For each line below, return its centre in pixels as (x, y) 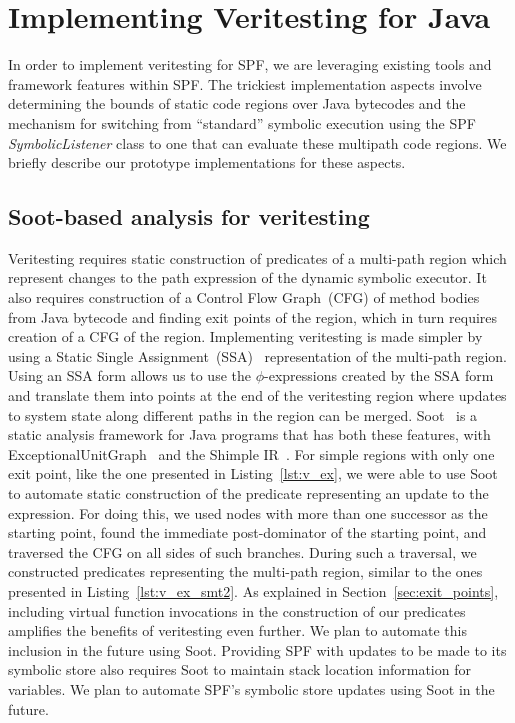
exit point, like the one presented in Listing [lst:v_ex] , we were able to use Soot (253, 473)
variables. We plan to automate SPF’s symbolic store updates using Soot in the (251, 688)
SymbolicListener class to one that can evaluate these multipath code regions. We (257, 142)
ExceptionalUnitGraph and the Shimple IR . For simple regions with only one (251, 453)
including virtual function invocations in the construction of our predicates (237, 610)
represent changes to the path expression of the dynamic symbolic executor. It (247, 277)
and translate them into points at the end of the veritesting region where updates (257, 395)
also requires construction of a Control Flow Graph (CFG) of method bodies (244, 297)
